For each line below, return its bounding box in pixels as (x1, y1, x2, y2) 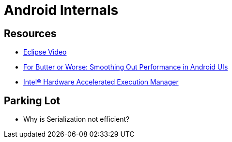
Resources (4, 27, 57, 40)
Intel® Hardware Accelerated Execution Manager (23, 78, 179, 86)
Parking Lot (4, 94, 61, 107)
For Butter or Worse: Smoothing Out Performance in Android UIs (23, 63, 228, 71)
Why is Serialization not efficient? (23, 115, 130, 124)
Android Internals (4, 2, 119, 18)
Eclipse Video (23, 48, 67, 57)
